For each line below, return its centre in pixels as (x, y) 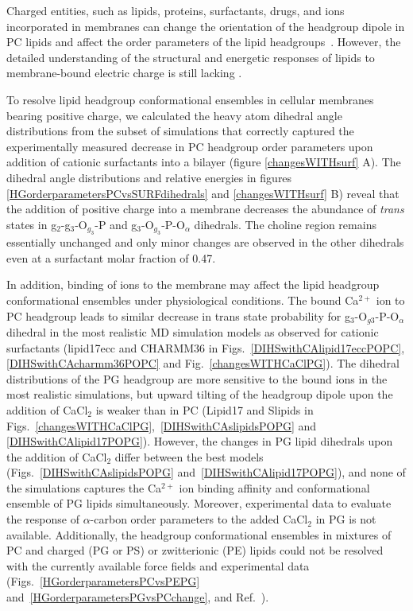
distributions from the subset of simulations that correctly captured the (180, 131)
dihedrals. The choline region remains (285, 224)
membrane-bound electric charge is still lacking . (124, 73)
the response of (43, 519)
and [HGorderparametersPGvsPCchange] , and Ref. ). (138, 597)
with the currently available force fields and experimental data (158, 565)
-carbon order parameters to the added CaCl (199, 519)
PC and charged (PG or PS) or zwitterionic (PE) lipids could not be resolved (195, 550)
